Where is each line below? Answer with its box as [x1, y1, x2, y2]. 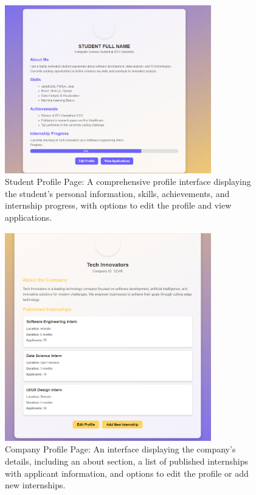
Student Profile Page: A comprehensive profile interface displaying [5, 175, 251, 188]
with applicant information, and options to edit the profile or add [5, 466, 249, 479]
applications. [5, 210, 52, 223]
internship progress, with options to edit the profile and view [5, 199, 232, 212]
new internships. [5, 479, 66, 491]
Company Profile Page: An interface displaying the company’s [5, 443, 236, 455]
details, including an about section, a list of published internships [5, 455, 248, 467]
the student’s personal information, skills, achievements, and [5, 187, 230, 199]
